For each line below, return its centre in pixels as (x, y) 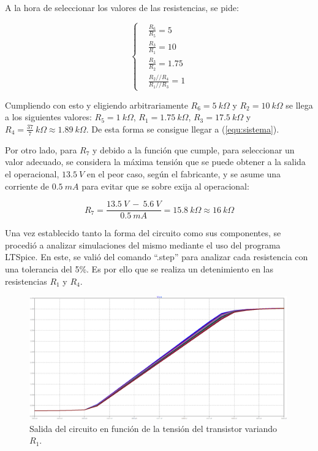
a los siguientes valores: (48, 117)
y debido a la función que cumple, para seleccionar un (194, 149)
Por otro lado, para (41, 149)
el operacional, (32, 173)
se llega (299, 105)
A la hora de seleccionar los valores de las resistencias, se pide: (122, 7)
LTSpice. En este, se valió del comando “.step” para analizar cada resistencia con (157, 257)
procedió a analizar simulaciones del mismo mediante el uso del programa (143, 245)
